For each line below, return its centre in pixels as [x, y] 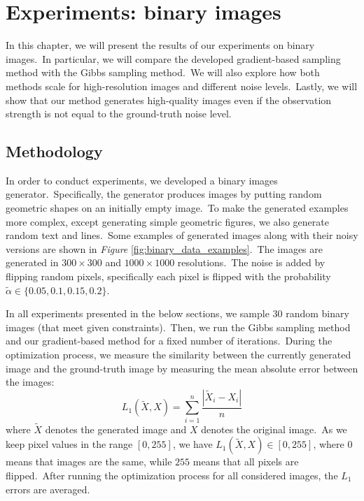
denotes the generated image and [116, 429]
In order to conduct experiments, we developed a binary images [142, 180]
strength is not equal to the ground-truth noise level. [119, 114]
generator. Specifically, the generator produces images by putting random [164, 194]
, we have [192, 444]
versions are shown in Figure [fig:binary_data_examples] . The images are [164, 248]
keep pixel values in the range [69, 444]
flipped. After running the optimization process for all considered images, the [172, 475]
